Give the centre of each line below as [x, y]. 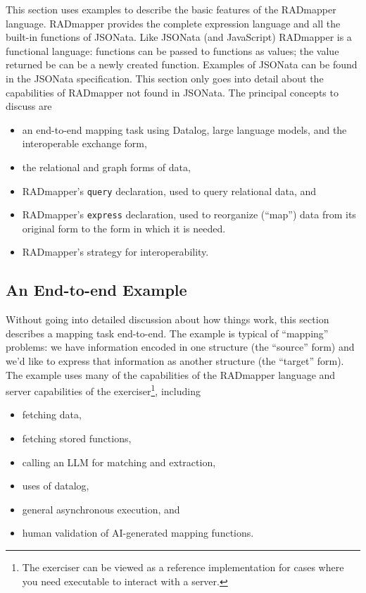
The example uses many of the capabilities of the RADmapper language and [171, 374]
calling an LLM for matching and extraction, [119, 462]
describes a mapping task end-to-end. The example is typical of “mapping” [167, 333]
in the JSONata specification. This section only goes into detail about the [165, 78]
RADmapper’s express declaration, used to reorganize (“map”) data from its [189, 214]
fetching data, [52, 414]
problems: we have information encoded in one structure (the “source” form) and [180, 347]
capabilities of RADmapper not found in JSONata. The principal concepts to [172, 92]
